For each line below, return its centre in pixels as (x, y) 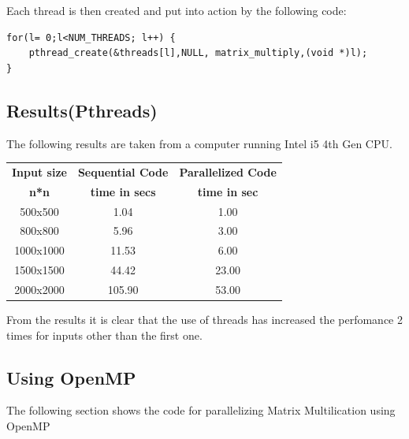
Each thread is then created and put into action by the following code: (177, 10)
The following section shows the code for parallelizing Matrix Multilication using (201, 410)
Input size (39, 171)
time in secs (123, 191)
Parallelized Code (228, 171)
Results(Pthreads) (82, 110)
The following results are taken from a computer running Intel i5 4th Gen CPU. (199, 143)
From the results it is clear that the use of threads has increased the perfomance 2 (204, 320)
